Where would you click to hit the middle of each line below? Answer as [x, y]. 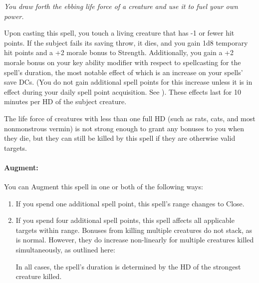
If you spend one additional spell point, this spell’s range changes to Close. [130, 203]
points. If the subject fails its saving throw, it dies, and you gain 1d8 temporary [126, 42]
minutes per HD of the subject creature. [65, 101]
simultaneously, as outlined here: [65, 250]
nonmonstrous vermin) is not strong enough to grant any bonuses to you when [124, 128]
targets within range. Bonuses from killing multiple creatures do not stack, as [134, 230]
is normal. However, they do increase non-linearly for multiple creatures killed [135, 240]
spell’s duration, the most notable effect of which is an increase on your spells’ [124, 72]
